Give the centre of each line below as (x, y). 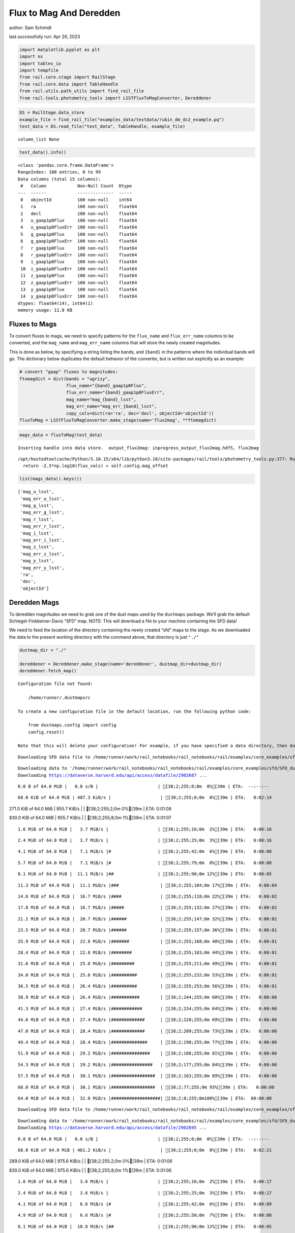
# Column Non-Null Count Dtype (76, 186)
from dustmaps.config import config (72, 725)
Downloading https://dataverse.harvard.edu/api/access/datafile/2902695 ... (113, 1128)
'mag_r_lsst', (37, 519)
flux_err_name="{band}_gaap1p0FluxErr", (115, 393)
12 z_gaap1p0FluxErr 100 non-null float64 (79, 283)
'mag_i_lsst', (37, 533)
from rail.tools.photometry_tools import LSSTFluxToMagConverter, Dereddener (115, 98)
